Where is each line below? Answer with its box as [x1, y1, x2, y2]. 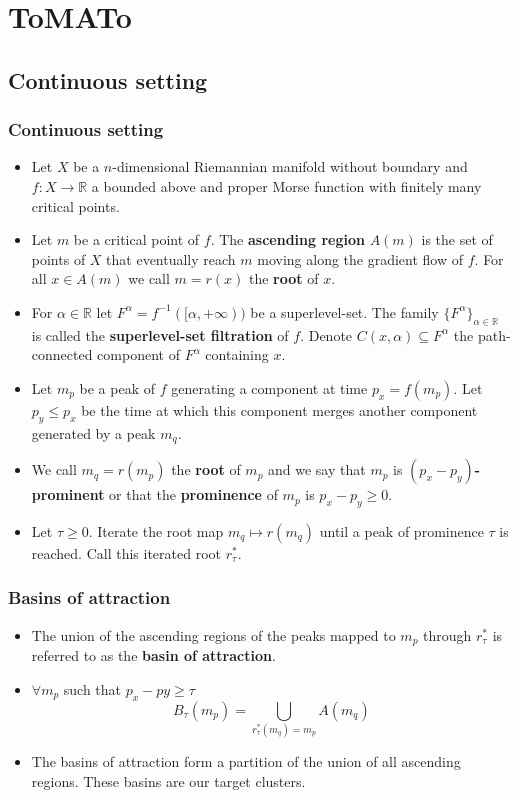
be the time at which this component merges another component [81, 399, 478, 420]
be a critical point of [73, 229, 200, 250]
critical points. [31, 195, 120, 216]
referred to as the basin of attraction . [31, 645, 276, 666]
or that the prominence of [109, 484, 278, 505]
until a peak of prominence [319, 520, 484, 541]
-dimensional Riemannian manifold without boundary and [112, 156, 468, 177]
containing [205, 344, 269, 365]
